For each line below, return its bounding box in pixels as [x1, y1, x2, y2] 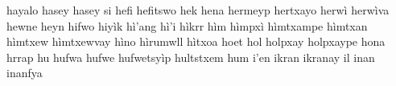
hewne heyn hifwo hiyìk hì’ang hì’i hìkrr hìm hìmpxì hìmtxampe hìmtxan [6, 17, 368, 34]
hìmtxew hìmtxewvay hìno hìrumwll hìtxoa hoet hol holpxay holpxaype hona [6, 33, 386, 50]
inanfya [6, 64, 43, 81]
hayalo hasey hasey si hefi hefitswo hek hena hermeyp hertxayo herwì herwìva [6, 2, 390, 18]
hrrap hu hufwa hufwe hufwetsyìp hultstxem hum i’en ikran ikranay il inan [6, 48, 375, 65]
